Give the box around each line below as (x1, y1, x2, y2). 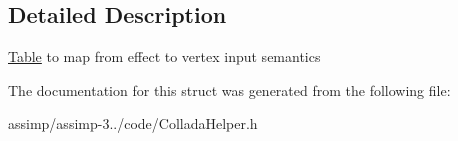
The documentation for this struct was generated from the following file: (8, 79, 451, 100)
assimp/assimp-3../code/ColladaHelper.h (8, 113, 258, 134)
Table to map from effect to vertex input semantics (8, 46, 321, 67)
